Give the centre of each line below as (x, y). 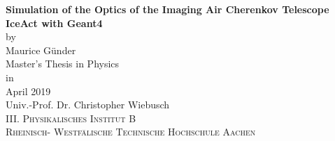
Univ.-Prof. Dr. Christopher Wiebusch (88, 105)
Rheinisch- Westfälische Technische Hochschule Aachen (131, 132)
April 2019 (28, 91)
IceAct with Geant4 (54, 23)
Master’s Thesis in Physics (63, 64)
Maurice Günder (41, 50)
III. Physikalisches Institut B (71, 118)
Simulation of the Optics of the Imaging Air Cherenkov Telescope (167, 9)
